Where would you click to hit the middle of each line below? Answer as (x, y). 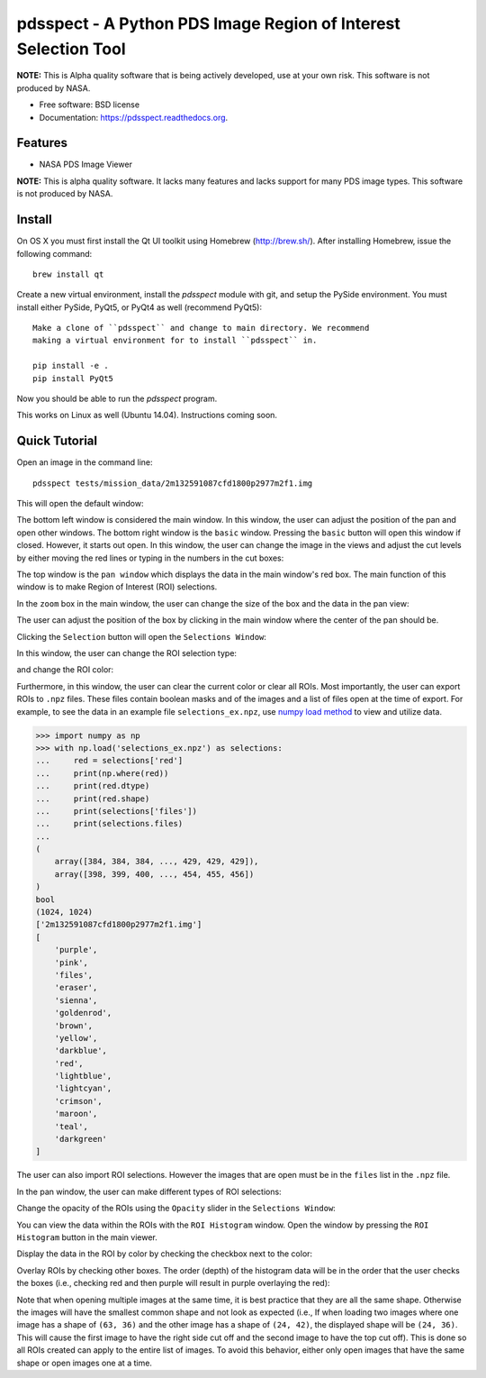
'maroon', (76, 1114)
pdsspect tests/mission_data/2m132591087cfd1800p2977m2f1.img (173, 483)
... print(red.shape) (93, 799)
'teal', (72, 1126)
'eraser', (76, 988)
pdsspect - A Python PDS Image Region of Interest (208, 23)
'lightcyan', (83, 1089)
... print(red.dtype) (93, 786)
